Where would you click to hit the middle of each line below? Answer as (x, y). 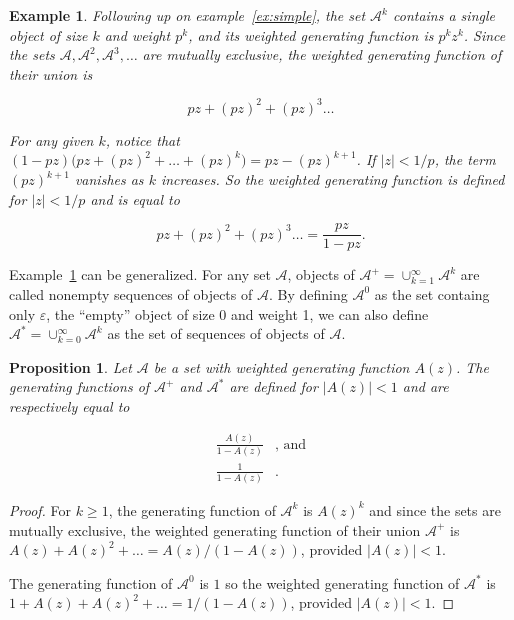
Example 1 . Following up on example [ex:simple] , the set (187, 15)
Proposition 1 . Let (70, 366)
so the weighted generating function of (342, 582)
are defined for (273, 386)
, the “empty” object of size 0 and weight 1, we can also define (237, 313)
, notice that (142, 139)
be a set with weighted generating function (281, 366)
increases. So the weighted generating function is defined (332, 179)
